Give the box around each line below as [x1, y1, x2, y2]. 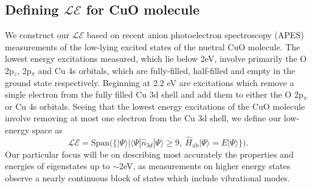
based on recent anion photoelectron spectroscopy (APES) [86, 29, 304, 41]
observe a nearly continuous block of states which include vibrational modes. [5, 171, 290, 184]
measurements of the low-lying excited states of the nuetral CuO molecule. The [5, 40, 300, 53]
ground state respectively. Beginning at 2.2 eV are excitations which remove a [5, 76, 294, 89]
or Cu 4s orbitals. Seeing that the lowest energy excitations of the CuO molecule [5, 99, 305, 112]
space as [32, 123, 63, 136]
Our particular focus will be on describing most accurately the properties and [5, 147, 294, 160]
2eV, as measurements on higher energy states [119, 159, 291, 172]
